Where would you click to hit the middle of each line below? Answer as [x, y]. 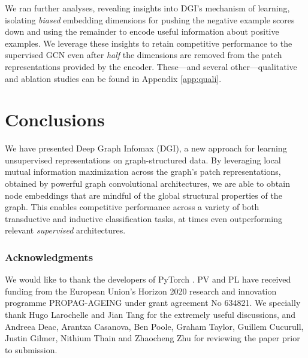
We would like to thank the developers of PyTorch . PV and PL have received [148, 279]
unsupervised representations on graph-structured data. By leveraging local [143, 160]
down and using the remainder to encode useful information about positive [142, 31]
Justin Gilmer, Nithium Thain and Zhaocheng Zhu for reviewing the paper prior [153, 338]
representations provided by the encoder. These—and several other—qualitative [151, 66]
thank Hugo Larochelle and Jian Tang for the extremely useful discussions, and [150, 315]
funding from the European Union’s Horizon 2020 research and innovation [141, 291]
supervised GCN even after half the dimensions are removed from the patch [144, 55]
